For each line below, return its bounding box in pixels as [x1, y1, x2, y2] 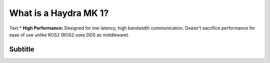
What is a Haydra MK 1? [9, 7, 109, 18]
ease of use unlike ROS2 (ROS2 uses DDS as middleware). [9, 31, 130, 37]
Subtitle [9, 45, 34, 53]
